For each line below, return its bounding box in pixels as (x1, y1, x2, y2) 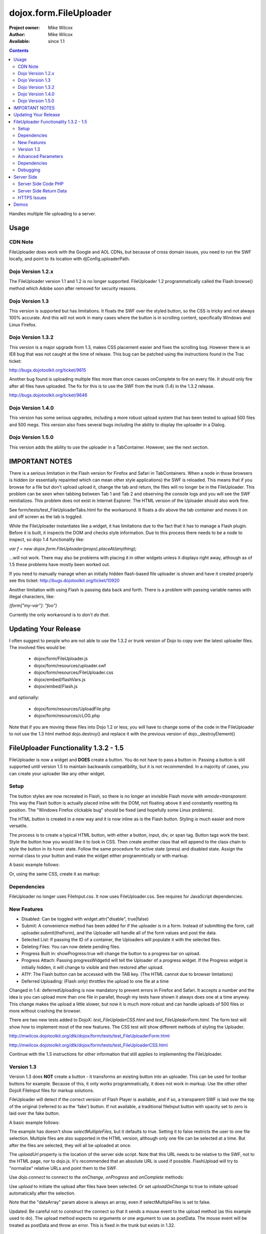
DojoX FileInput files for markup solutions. (9, 1087, 95, 1093)
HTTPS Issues (18, 194, 47, 200)
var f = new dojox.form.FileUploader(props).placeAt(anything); (9, 545, 137, 551)
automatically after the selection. (9, 1190, 76, 1196)
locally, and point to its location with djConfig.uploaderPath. (9, 256, 131, 262)
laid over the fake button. (9, 1111, 60, 1117)
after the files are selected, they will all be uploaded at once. (9, 1142, 132, 1148)
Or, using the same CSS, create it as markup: (9, 871, 100, 877)
